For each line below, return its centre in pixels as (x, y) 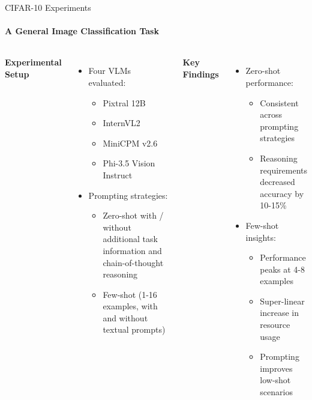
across (271, 114)
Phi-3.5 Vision (129, 163)
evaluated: (107, 82)
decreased (277, 182)
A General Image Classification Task (82, 31)
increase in (279, 313)
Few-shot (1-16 (130, 294)
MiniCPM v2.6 (130, 143)
